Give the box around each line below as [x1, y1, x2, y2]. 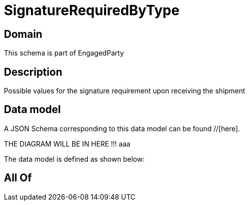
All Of [4, 172, 32, 184]
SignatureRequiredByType [4, 2, 180, 19]
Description [4, 65, 62, 78]
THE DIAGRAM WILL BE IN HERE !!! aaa [4, 139, 131, 148]
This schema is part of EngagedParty [4, 49, 124, 58]
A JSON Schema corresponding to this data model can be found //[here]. [4, 124, 240, 133]
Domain [4, 28, 43, 40]
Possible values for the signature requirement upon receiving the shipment [4, 87, 246, 95]
